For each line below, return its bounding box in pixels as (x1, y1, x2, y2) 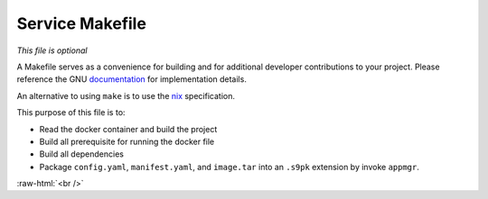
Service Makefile (16, 14, 146, 33)
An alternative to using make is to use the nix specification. (16, 90, 235, 101)
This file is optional (16, 45, 88, 56)
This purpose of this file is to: (16, 107, 126, 118)
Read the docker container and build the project (39, 123, 218, 134)
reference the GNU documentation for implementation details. (16, 74, 248, 85)
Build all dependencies (39, 149, 124, 159)
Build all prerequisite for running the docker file (39, 136, 215, 147)
